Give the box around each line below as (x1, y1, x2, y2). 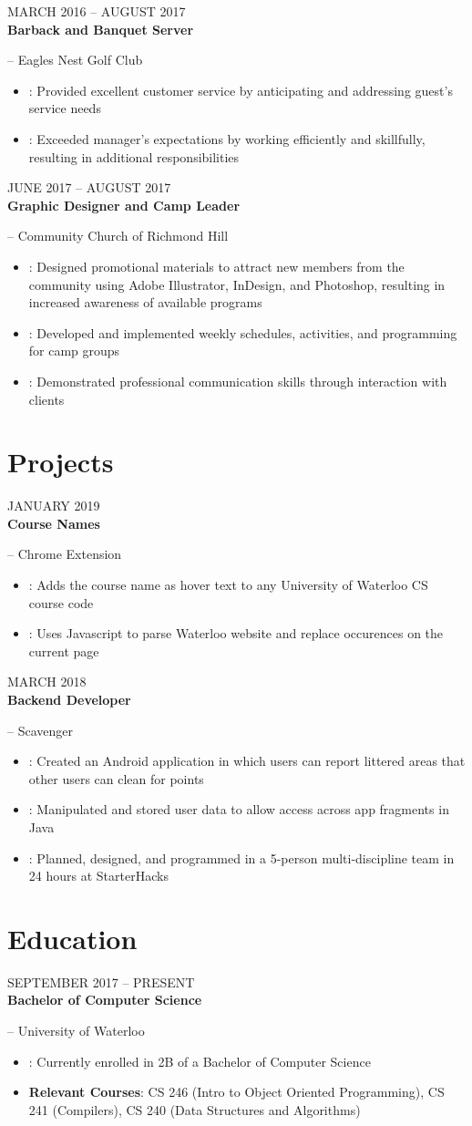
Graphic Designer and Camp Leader (7, 195, 241, 214)
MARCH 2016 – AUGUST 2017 (7, 2, 186, 20)
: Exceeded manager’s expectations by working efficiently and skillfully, (28, 129, 426, 148)
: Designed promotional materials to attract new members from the (28, 256, 405, 275)
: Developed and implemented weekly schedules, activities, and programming (28, 323, 457, 342)
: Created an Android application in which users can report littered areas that (28, 751, 466, 770)
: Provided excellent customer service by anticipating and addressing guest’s (28, 80, 453, 99)
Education (7, 919, 138, 956)
